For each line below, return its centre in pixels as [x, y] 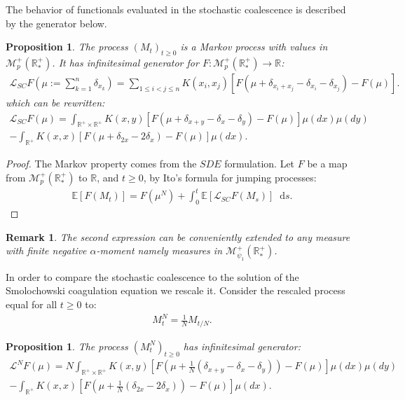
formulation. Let [260, 164]
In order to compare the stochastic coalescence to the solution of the [152, 276]
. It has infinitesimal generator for [125, 62]
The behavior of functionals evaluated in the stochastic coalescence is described [176, 9]
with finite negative [46, 250]
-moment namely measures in [159, 250]
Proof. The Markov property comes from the [101, 164]
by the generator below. [56, 23]
